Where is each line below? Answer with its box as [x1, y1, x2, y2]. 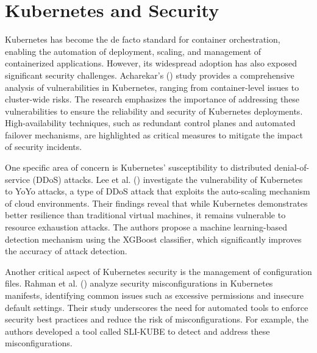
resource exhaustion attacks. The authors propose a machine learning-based [5, 221, 288, 234]
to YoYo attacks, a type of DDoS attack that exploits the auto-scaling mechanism [5, 185, 310, 198]
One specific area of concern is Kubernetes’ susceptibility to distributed [5, 161, 272, 174]
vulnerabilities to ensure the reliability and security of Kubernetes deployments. [5, 104, 303, 117]
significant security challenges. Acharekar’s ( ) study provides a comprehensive [5, 68, 294, 81]
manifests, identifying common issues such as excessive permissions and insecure [5, 289, 304, 301]
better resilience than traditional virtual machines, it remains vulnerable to [5, 209, 286, 221]
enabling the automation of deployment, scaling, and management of [5, 45, 262, 57]
